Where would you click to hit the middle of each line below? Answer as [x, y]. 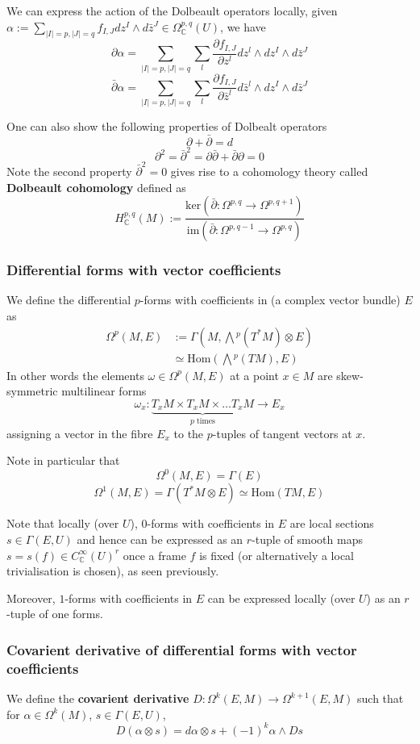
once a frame [154, 555]
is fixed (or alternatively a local [277, 555]
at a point [254, 375]
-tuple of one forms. [55, 614]
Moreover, [31, 598]
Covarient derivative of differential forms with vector [182, 649]
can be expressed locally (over [281, 598]
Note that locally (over [63, 523]
